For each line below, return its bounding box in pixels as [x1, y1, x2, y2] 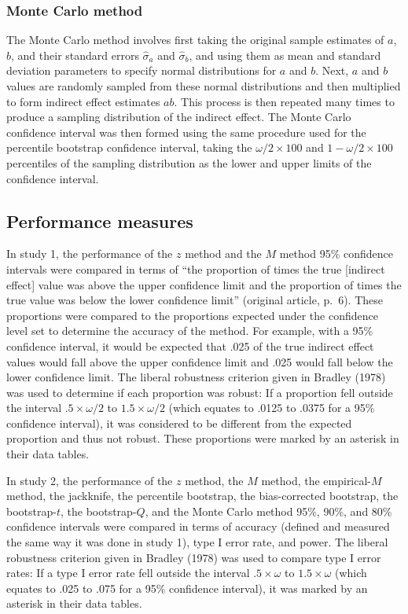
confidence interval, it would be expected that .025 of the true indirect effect [6, 337, 374, 354]
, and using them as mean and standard [189, 46, 381, 63]
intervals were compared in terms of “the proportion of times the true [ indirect [6, 260, 385, 277]
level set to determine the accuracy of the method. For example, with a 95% [6, 322, 373, 339]
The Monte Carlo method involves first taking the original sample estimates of [6, 31, 384, 48]
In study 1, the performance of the [6, 245, 173, 262]
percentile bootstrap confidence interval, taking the [6, 139, 252, 156]
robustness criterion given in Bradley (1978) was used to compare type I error [6, 549, 381, 565]
